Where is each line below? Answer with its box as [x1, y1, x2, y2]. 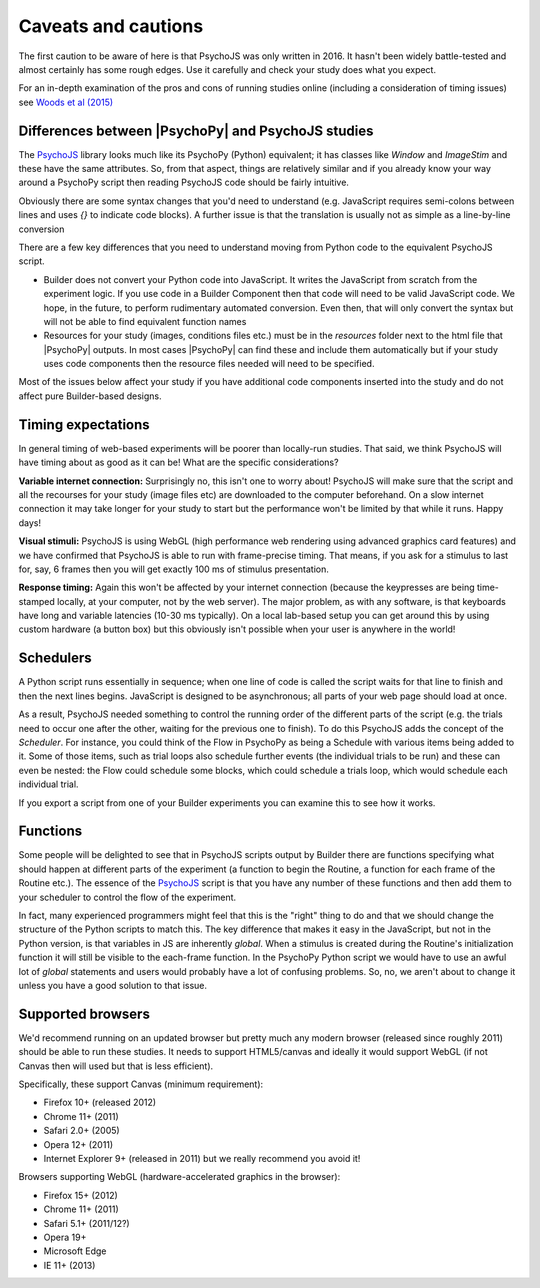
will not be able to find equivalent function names [43, 315, 247, 327]
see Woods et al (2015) [18, 96, 114, 108]
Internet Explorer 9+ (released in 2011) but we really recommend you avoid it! [43, 1152, 361, 1164]
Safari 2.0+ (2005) [43, 1125, 120, 1137]
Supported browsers [18, 1005, 150, 1022]
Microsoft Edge [43, 1245, 107, 1257]
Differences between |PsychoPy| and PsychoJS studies [18, 122, 374, 139]
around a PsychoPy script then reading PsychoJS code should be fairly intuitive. [18, 176, 350, 189]
